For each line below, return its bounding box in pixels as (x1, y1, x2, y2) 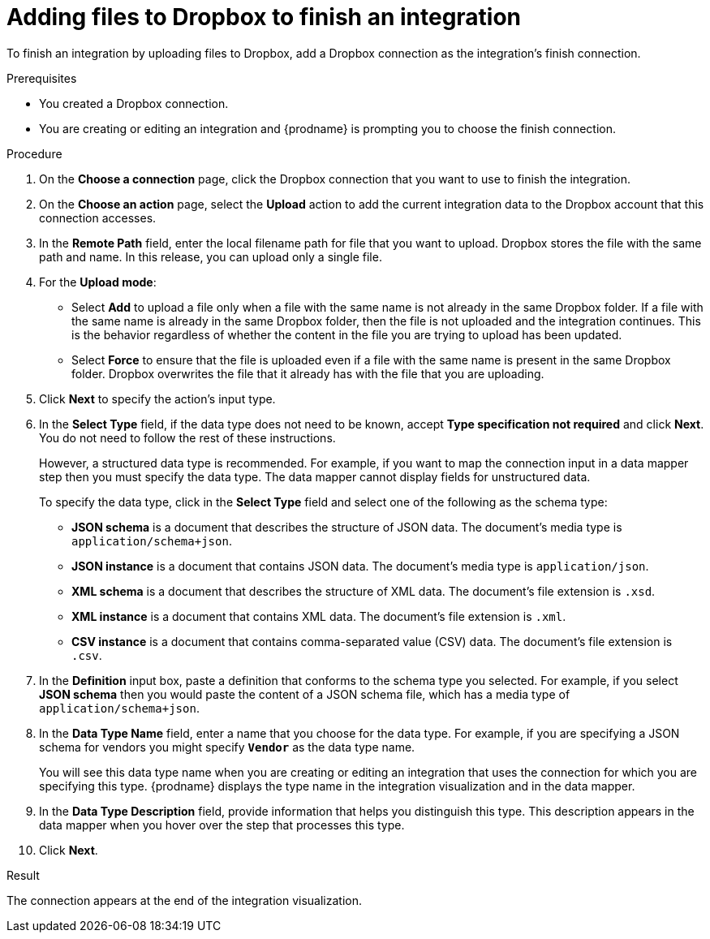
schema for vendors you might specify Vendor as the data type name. (39, 739, 415, 754)
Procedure (6, 146, 62, 161)
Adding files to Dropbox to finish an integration (6, 3, 522, 31)
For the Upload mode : (39, 274, 157, 289)
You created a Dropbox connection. (39, 96, 229, 110)
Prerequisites (6, 71, 77, 85)
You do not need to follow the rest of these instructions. (39, 430, 336, 445)
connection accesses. (39, 210, 157, 225)
